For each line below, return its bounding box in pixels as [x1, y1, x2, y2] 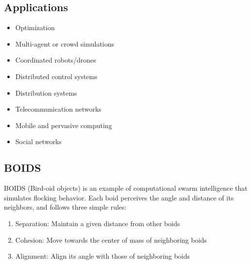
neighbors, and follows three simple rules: [4, 202, 127, 212]
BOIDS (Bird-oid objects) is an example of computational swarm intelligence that [4, 183, 248, 193]
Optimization [15, 22, 55, 33]
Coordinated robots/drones [15, 55, 96, 65]
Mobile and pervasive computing [15, 120, 112, 130]
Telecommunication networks [15, 104, 101, 114]
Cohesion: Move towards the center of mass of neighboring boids [15, 234, 207, 245]
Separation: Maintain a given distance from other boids [15, 218, 180, 228]
